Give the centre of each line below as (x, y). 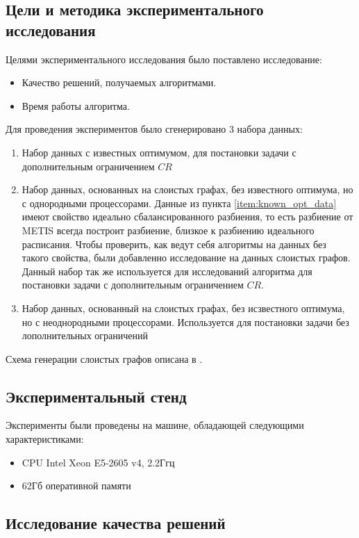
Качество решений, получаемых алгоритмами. (119, 82)
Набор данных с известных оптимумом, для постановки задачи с (159, 152)
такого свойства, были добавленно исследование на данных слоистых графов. (186, 258)
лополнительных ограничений (85, 335)
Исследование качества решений (116, 523)
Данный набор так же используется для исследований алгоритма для (167, 271)
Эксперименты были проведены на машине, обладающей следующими (155, 425)
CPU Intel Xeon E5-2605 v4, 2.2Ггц (98, 462)
